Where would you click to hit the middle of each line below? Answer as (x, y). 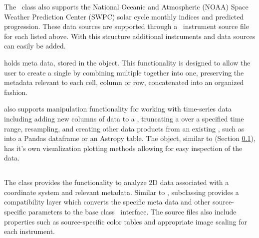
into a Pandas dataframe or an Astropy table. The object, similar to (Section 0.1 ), (130, 138)
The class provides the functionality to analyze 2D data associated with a (117, 182)
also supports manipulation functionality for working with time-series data (118, 109)
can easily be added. (35, 46)
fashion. (16, 92)
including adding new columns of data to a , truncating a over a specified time (124, 118)
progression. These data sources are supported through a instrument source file (127, 26)
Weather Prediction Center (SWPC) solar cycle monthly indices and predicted (124, 16)
